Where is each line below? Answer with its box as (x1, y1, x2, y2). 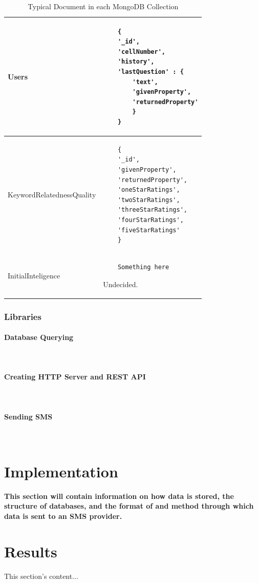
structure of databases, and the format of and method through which (4, 500, 254, 511)
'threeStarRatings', (117, 206, 187, 214)
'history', (117, 58, 155, 66)
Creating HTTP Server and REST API (4, 371, 146, 382)
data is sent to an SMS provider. (4, 510, 122, 521)
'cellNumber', (117, 48, 166, 55)
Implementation (4, 460, 118, 481)
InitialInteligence (8, 270, 60, 280)
